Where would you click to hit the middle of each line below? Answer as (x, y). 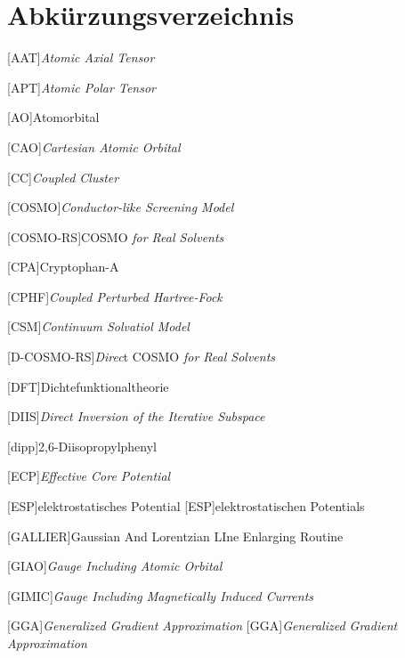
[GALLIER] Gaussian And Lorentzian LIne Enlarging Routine (175, 536)
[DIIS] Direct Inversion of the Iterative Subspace (136, 416)
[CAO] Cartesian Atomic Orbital (94, 146)
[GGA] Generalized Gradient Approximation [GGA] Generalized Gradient (202, 626)
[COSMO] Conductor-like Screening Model (121, 207)
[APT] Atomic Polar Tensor (81, 87)
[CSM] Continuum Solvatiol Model (98, 326)
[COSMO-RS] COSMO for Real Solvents (116, 236)
